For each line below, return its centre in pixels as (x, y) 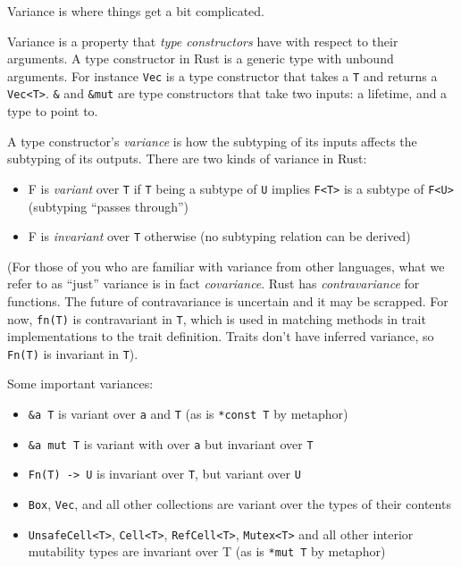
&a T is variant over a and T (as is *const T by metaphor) (188, 414)
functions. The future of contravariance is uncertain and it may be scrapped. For (228, 300)
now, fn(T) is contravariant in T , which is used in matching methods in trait (217, 318)
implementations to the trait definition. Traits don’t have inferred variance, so (221, 336)
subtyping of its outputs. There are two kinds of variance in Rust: (187, 158)
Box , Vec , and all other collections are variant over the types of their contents (239, 504)
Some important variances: (80, 384)
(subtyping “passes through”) (109, 206)
